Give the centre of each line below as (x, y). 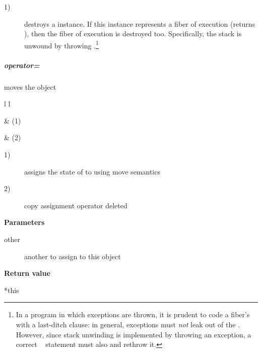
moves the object (30, 86)
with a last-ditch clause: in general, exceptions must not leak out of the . (128, 324)
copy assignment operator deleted (76, 205)
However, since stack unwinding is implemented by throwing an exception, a (134, 334)
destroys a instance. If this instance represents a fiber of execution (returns (140, 23)
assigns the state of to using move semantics (92, 171)
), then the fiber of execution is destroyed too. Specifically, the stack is (133, 34)
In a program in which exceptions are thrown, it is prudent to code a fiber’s (133, 314)
